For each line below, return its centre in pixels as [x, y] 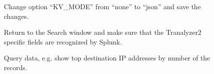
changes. [17, 16]
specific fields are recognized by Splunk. [63, 41]
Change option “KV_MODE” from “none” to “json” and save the [102, 6]
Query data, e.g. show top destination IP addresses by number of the [107, 58]
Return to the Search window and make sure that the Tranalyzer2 [103, 32]
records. [16, 67]
